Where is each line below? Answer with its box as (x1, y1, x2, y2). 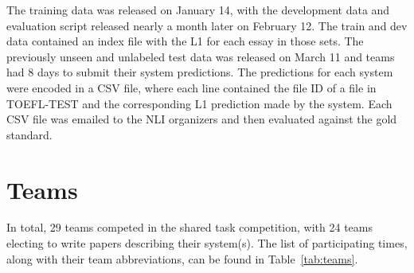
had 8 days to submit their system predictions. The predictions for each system (6, 64, 393, 80)
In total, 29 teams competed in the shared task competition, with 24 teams (6, 219, 373, 236)
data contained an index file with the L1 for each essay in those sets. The (6, 33, 364, 49)
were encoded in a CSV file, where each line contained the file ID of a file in (6, 79, 377, 96)
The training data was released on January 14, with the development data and (6, 2, 390, 18)
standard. (6, 126, 53, 142)
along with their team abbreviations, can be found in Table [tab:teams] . (6, 250, 358, 267)
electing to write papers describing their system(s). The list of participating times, (6, 235, 408, 252)
